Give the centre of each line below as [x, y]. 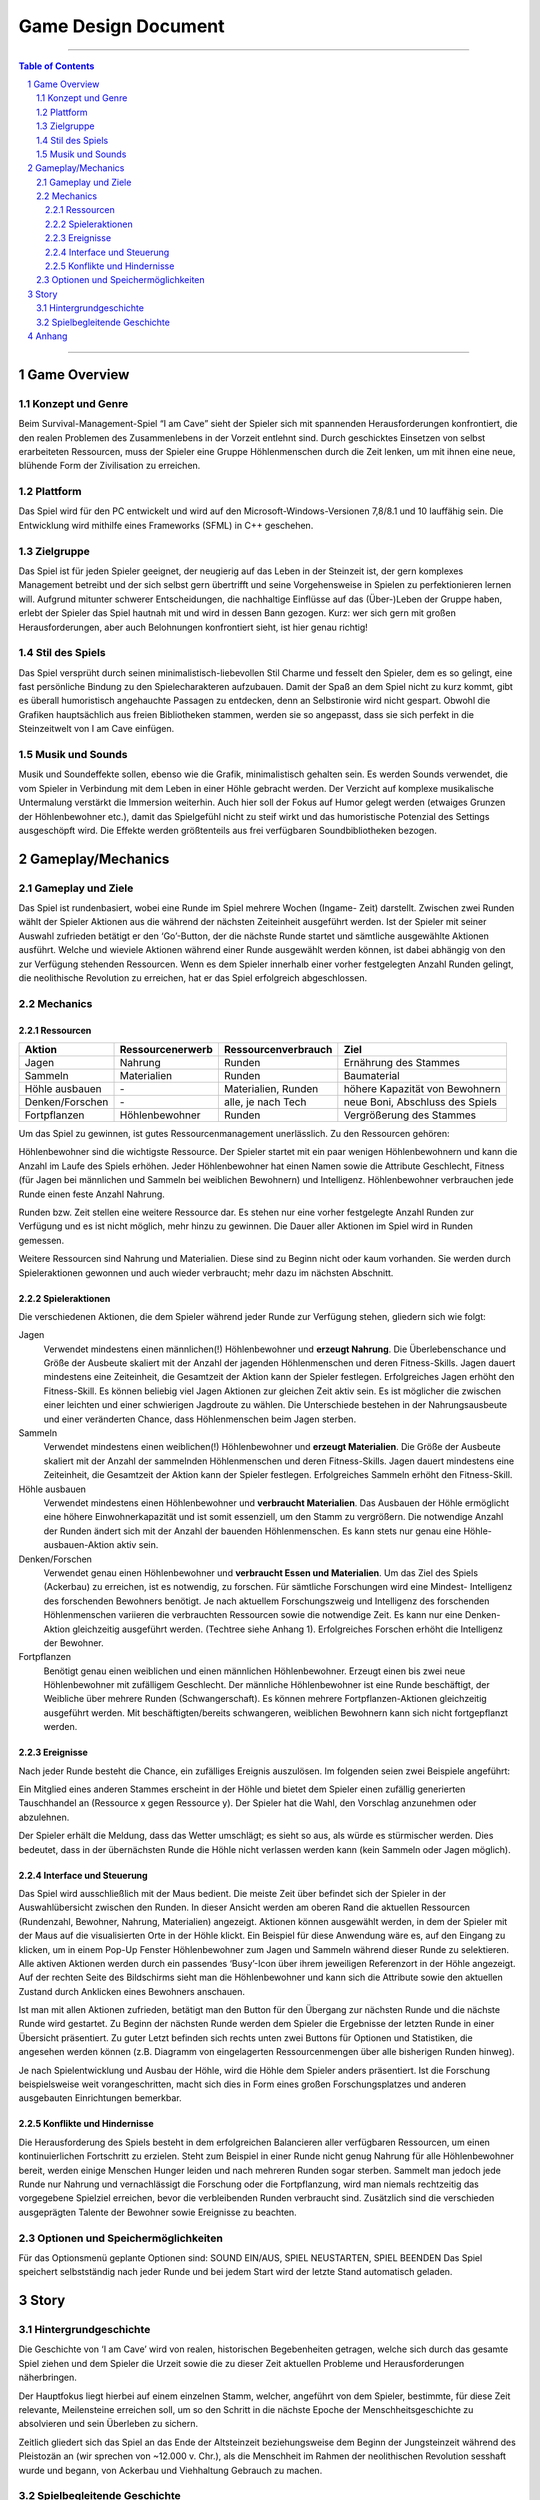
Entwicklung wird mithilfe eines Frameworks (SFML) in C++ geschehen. [166, 525]
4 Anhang [47, 336]
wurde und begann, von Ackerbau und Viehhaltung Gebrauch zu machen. [170, 2470]
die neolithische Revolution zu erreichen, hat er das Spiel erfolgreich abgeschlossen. [193, 978]
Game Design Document [121, 26]
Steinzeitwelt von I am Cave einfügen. [96, 729]
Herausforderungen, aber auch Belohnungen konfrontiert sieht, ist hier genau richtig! [193, 627]
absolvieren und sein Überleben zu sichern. [108, 2424]
